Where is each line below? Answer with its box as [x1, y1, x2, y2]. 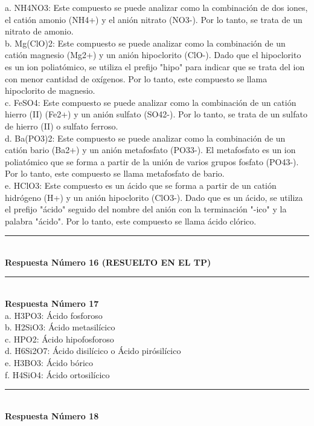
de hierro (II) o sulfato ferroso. [5, 119, 118, 132]
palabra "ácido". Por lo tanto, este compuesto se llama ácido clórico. [5, 214, 257, 227]
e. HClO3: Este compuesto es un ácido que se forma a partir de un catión [5, 179, 277, 191]
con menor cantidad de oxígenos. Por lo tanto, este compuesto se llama [5, 72, 268, 85]
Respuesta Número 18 [5, 409, 99, 422]
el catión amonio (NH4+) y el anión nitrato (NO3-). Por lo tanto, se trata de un [5, 13, 303, 25]
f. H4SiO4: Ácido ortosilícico [5, 368, 110, 381]
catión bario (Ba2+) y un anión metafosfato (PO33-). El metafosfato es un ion [5, 143, 296, 156]
